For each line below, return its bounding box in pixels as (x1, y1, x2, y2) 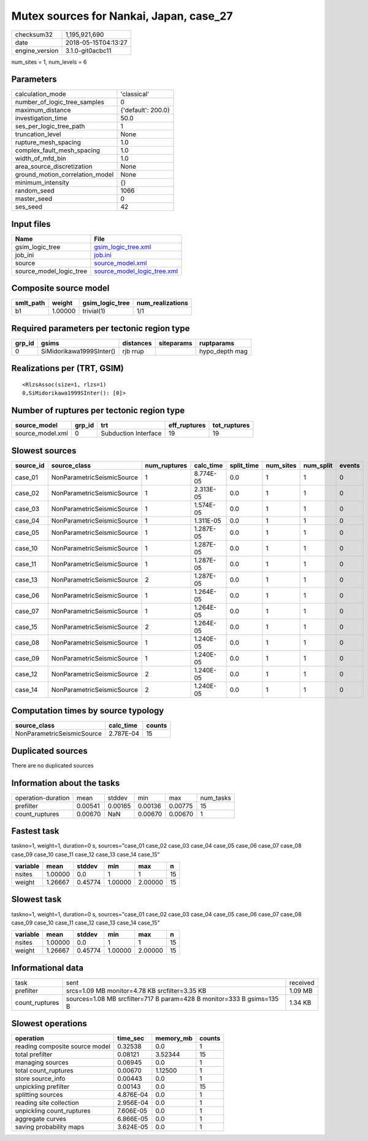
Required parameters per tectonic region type (11, 323, 190, 334)
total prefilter (15, 1050, 53, 1059)
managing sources (15, 1058, 69, 1067)
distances (122, 339, 152, 347)
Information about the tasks (11, 778, 120, 788)
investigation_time (15, 114, 67, 123)
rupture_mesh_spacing (15, 138, 81, 147)
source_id (15, 461, 45, 469)
